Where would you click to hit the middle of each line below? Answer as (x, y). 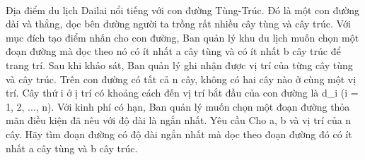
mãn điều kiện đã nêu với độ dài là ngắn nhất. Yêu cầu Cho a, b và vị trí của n (179, 120)
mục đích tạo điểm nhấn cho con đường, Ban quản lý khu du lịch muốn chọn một (182, 37)
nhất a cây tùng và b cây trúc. (72, 148)
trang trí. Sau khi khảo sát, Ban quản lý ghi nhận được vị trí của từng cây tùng (179, 64)
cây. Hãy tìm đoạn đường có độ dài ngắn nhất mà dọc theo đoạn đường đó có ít (179, 134)
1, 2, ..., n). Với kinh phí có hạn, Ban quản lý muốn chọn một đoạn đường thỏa (178, 106)
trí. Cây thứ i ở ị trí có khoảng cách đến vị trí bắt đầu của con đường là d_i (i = (182, 93)
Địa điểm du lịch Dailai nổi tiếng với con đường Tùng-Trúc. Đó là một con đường (183, 10)
